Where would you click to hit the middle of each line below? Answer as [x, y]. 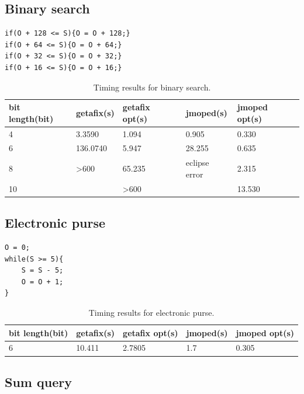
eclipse [197, 163]
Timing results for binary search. [152, 87]
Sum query [38, 381]
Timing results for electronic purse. [151, 312]
